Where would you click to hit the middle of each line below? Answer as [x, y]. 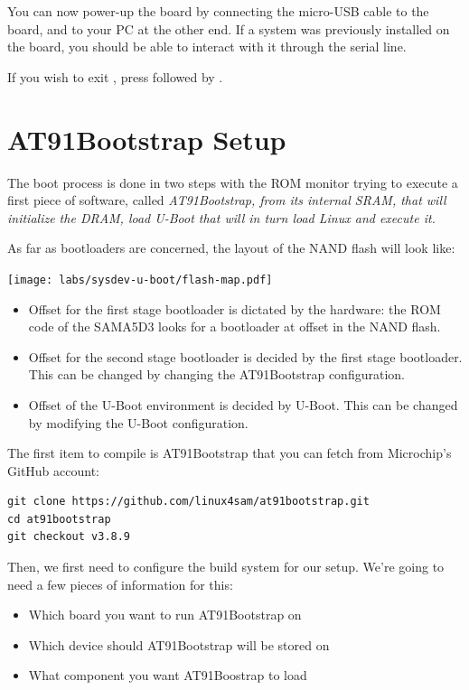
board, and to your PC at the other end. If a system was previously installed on [229, 28]
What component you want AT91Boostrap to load [168, 675]
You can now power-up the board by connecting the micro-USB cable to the [218, 11]
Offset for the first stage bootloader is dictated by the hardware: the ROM [234, 308]
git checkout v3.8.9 [69, 537]
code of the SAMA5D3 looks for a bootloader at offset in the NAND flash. [234, 326]
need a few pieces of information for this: [120, 584]
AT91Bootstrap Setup [147, 139]
